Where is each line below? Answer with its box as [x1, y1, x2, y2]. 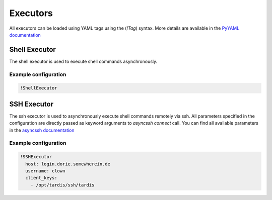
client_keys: [25, 175, 57, 181]
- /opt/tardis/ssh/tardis [30, 182, 95, 188]
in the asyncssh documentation [9, 127, 75, 133]
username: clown [25, 168, 65, 173]
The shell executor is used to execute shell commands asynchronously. [9, 58, 158, 64]
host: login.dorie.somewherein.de [25, 161, 111, 167]
